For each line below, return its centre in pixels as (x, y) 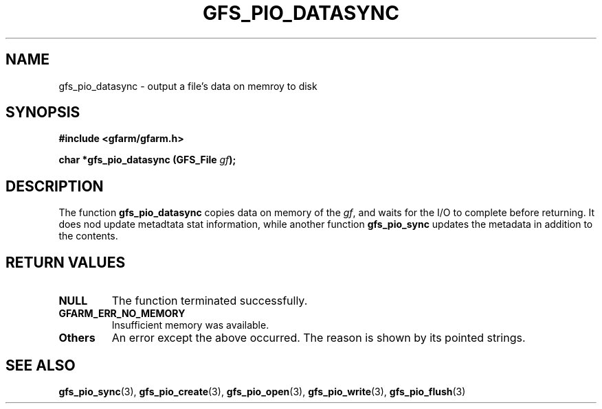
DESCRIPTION (55, 186)
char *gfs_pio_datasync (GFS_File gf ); (147, 160)
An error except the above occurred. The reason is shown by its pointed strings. (319, 338)
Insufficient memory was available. (190, 325)
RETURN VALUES (66, 262)
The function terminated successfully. (210, 301)
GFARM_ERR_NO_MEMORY (122, 314)
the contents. (88, 236)
